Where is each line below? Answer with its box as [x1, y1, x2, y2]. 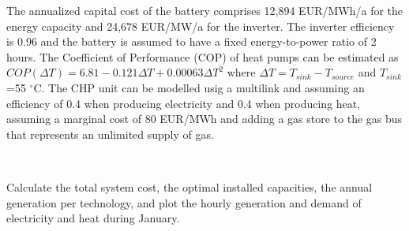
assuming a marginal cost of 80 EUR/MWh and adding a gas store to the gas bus [6, 110, 403, 127]
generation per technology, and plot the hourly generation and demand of [6, 194, 362, 211]
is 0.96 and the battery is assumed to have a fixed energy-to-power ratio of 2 [6, 33, 377, 50]
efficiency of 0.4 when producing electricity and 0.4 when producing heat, [6, 95, 361, 111]
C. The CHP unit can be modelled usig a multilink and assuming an [33, 79, 365, 95]
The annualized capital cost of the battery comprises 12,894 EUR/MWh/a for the [6, 2, 403, 18]
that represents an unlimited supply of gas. [6, 125, 214, 142]
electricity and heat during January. [6, 210, 180, 226]
